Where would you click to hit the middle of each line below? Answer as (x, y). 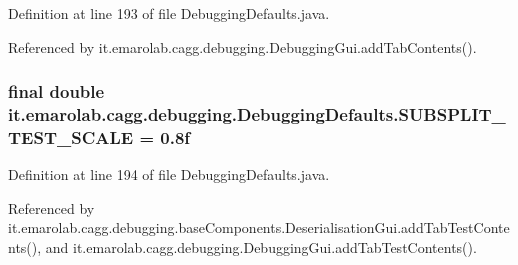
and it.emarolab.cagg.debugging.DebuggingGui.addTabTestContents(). (261, 247)
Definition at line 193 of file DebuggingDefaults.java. (169, 13)
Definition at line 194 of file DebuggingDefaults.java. (169, 174)
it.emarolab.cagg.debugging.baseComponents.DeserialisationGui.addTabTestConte (259, 227)
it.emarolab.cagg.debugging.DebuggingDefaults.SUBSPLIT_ (257, 114)
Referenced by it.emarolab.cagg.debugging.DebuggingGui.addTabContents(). (242, 46)
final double (56, 91)
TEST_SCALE (71, 136)
